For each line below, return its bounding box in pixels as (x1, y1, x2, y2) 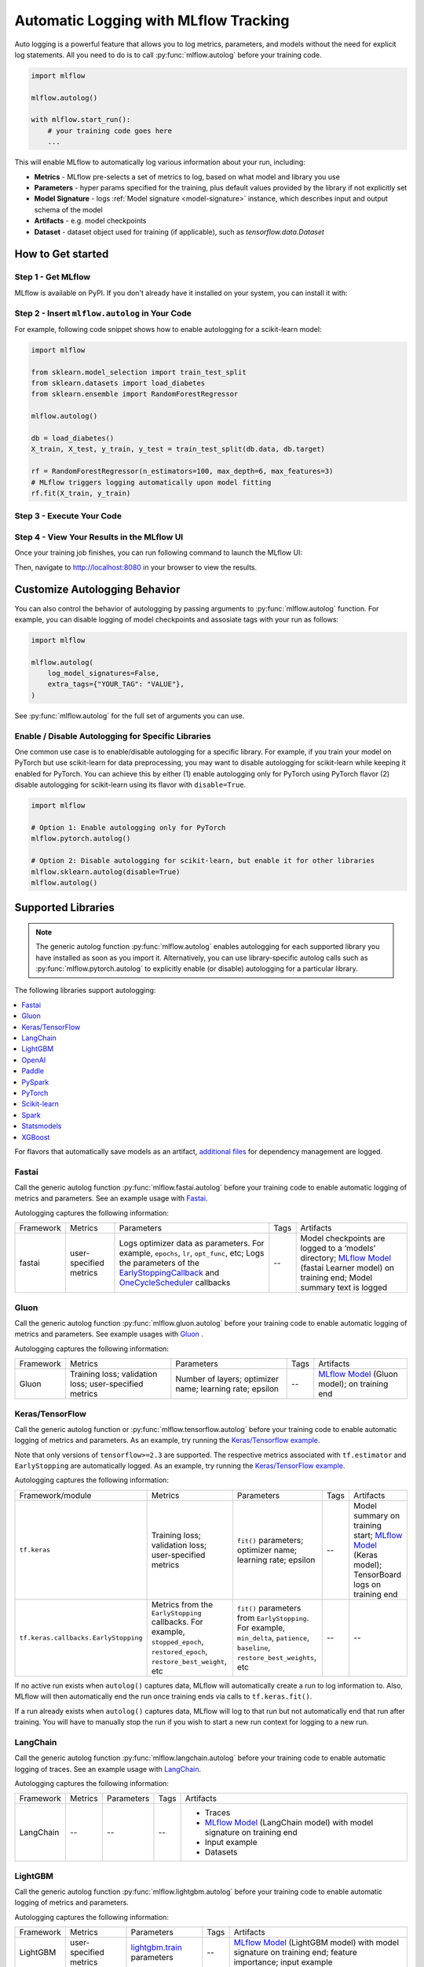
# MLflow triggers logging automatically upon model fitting (31, 478, 272, 487)
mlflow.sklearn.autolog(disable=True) (31, 867, 181, 876)
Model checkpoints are (300, 1233, 386, 1244)
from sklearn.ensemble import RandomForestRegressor (31, 389, 239, 399)
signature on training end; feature (233, 1947, 357, 1958)
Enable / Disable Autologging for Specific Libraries (14, 730, 211, 741)
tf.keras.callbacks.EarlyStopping (19, 1633, 143, 1642)
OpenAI (21, 1055, 46, 1065)
